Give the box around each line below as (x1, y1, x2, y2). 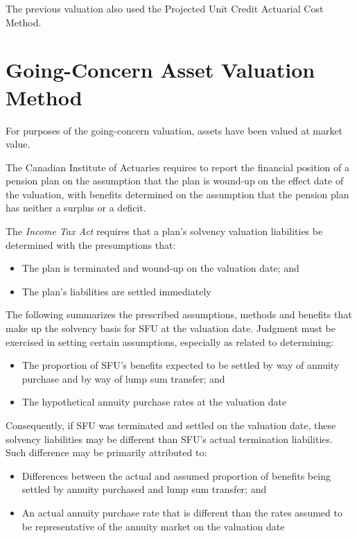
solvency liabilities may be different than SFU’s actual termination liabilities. (6, 431, 333, 446)
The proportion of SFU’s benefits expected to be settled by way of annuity (21, 358, 340, 372)
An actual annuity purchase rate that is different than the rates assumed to (21, 505, 342, 519)
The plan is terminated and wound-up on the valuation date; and (21, 261, 299, 275)
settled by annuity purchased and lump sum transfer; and (21, 482, 267, 496)
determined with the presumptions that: (6, 237, 176, 252)
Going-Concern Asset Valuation (6, 55, 315, 84)
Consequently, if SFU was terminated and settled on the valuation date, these (6, 418, 336, 432)
